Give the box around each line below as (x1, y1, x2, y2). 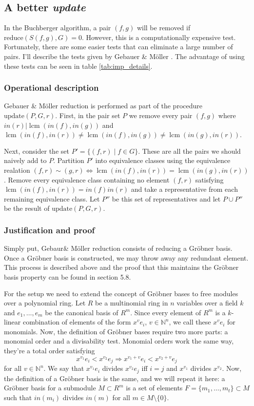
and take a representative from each (131, 184, 238, 194)
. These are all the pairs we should (138, 145, 241, 156)
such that (4, 392, 32, 402)
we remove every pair (129, 110, 193, 120)
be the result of (4, 203, 50, 213)
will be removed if (137, 22, 191, 33)
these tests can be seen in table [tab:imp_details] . (4, 61, 153, 71)
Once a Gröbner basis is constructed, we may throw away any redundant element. (4, 252, 249, 263)
